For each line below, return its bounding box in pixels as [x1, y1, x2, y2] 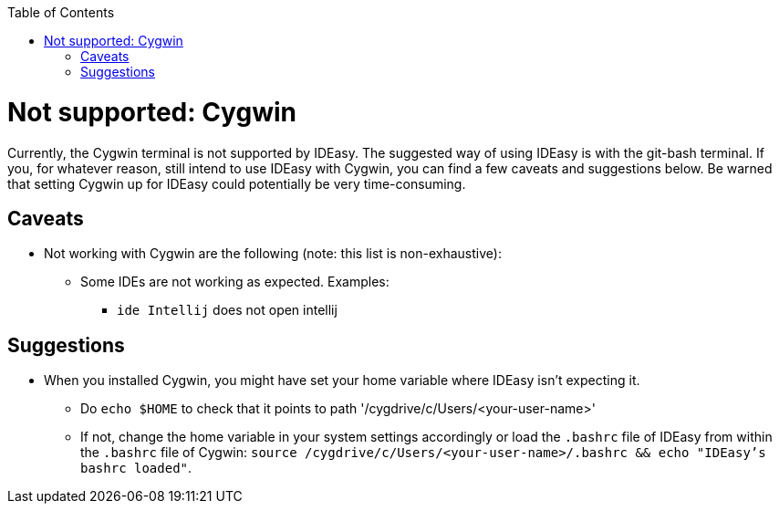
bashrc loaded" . [80, 460, 192, 476]
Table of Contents [7, 5, 115, 20]
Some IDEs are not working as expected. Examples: [80, 274, 389, 290]
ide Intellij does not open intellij [117, 302, 338, 318]
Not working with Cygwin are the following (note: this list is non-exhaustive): [44, 245, 502, 262]
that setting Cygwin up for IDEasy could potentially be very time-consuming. [7, 175, 466, 192]
